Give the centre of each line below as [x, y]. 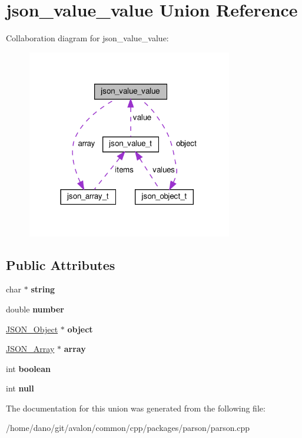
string [43, 289]
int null [20, 388]
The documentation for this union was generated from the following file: [136, 408]
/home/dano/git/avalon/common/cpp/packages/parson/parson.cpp [128, 428]
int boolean [28, 368]
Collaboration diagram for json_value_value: [87, 38]
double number [35, 309]
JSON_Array [30, 349]
